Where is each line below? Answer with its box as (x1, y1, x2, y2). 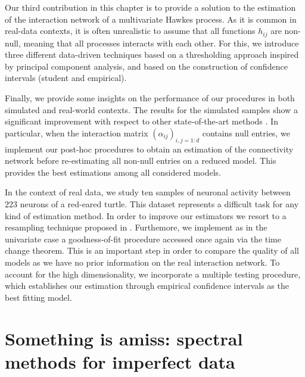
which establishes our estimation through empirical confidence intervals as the (5, 279, 289, 292)
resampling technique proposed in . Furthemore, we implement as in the (5, 221, 267, 233)
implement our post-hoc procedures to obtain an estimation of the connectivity (5, 142, 294, 155)
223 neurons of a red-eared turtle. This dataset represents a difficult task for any (5, 197, 299, 210)
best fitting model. (5, 291, 72, 303)
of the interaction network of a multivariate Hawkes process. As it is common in (5, 13, 297, 25)
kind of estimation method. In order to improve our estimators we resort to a (5, 209, 287, 222)
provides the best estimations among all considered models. (5, 166, 221, 178)
